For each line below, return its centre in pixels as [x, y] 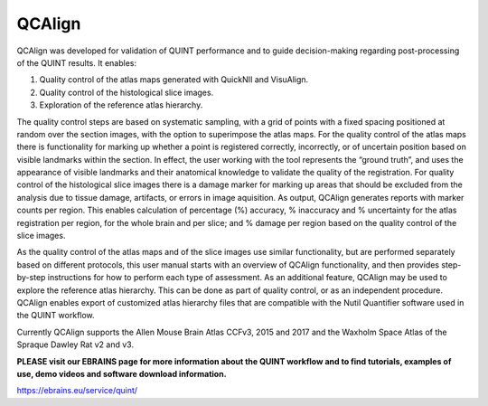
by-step [31, 278]
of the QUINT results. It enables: [77, 62]
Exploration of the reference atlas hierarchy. [121, 105]
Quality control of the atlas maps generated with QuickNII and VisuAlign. [174, 80]
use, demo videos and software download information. [122, 373]
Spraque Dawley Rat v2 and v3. [75, 345]
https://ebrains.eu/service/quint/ [77, 391]
